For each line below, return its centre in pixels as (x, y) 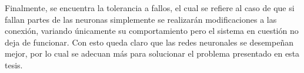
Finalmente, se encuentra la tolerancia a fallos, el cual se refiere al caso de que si (150, 8)
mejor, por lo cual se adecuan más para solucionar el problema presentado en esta (152, 53)
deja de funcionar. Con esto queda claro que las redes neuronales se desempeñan (149, 42)
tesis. (14, 65)
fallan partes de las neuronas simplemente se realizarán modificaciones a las (141, 19)
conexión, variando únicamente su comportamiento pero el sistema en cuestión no (152, 31)
